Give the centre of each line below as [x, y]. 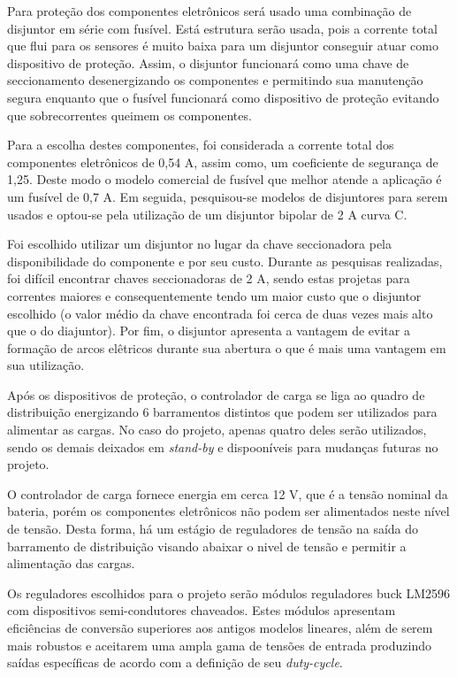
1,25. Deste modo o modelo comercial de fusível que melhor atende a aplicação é [225, 179]
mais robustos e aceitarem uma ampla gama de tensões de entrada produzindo [220, 645]
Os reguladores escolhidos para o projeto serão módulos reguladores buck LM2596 [229, 592]
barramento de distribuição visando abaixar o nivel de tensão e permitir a [207, 546]
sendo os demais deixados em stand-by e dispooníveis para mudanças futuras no [223, 446]
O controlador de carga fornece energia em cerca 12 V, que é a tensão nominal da [228, 493]
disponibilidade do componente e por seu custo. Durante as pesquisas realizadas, [225, 261]
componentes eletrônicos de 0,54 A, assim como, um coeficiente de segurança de [223, 162]
